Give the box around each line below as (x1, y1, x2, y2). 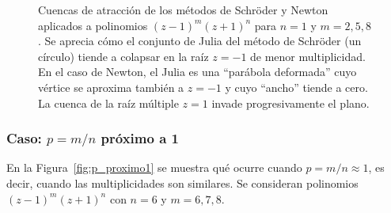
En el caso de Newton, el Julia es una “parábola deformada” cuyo (38, 63, 357, 80)
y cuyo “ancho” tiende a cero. (225, 78, 368, 95)
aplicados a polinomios (38, 17, 148, 33)
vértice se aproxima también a (38, 78, 184, 95)
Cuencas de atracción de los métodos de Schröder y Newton (38, 2, 328, 17)
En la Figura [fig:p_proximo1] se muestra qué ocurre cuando (6, 159, 302, 176)
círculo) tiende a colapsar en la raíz (38, 48, 209, 64)
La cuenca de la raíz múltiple (38, 94, 179, 111)
